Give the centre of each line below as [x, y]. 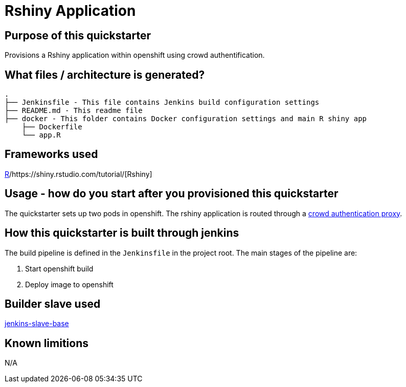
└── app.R [41, 135]
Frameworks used [51, 154]
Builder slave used [53, 304]
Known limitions [47, 343]
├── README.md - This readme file [74, 111]
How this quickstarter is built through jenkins [122, 233]
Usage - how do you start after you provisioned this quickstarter [172, 194]
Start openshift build [59, 268]
